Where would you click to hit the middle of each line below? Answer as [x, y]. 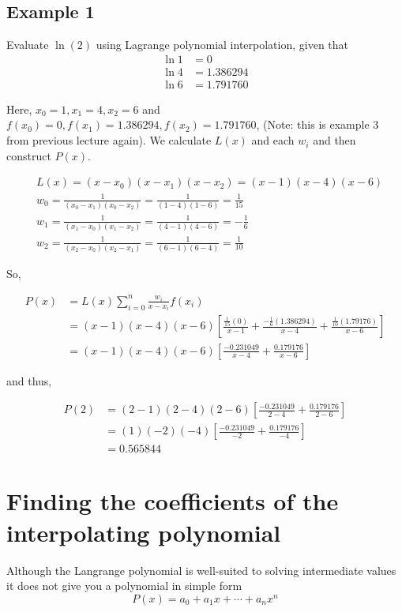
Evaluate [28, 45]
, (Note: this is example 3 [317, 124]
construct [29, 155]
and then [334, 140]
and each [273, 140]
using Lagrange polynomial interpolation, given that [222, 45]
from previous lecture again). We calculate [109, 140]
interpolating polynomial [144, 532]
